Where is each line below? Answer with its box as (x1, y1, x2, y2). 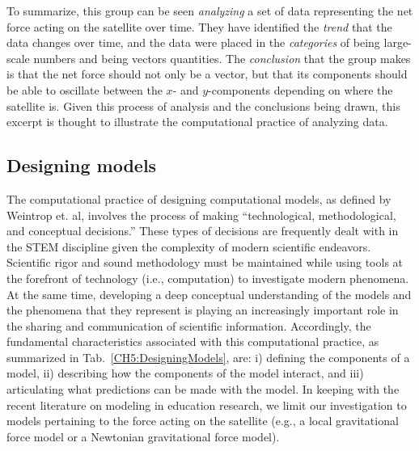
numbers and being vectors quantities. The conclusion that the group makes (33, 49, 411, 66)
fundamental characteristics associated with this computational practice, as (6, 333, 379, 350)
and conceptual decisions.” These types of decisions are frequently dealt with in (6, 222, 399, 239)
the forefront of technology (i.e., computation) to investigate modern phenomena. (6, 269, 409, 286)
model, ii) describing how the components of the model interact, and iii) (6, 365, 364, 381)
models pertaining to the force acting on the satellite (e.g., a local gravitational (6, 412, 399, 429)
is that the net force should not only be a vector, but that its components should (6, 65, 408, 82)
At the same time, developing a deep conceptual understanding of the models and (6, 285, 412, 302)
